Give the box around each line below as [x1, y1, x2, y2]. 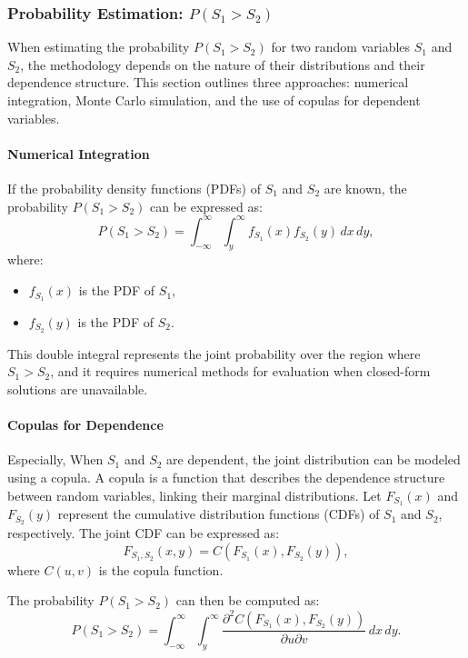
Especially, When [7, 450, 104, 469]
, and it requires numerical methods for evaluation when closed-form [50, 362, 431, 381]
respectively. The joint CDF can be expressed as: [7, 523, 280, 543]
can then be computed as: [175, 591, 320, 610]
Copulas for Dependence [7, 415, 164, 434]
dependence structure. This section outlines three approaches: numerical [7, 73, 409, 92]
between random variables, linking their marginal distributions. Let [7, 485, 382, 504]
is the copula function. [98, 560, 224, 579]
